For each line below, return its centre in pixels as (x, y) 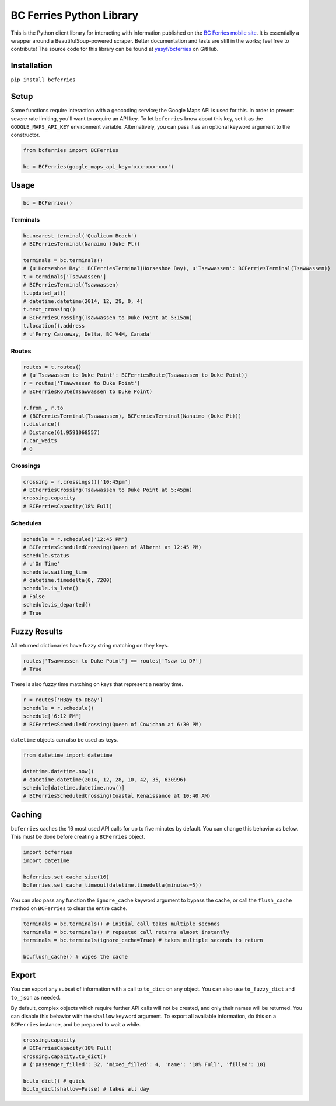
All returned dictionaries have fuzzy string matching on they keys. (90, 646)
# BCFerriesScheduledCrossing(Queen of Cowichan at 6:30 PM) (112, 724)
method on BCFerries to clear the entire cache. (69, 908)
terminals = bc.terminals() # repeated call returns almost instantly (126, 932)
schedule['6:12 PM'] (52, 716)
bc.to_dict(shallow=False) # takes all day (86, 1089)
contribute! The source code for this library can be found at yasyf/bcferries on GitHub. (115, 49)
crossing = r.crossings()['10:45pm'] (77, 482)
